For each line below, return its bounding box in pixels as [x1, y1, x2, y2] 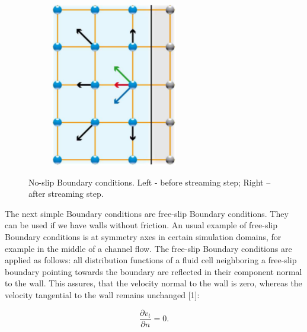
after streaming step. [28, 187, 104, 200]
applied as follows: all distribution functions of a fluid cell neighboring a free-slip [5, 254, 297, 266]
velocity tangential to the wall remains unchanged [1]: [5, 288, 200, 301]
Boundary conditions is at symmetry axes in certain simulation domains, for [5, 230, 282, 242]
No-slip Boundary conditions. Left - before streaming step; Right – [28, 175, 271, 188]
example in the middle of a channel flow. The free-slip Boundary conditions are [5, 242, 292, 254]
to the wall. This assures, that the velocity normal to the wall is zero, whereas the [5, 277, 302, 289]
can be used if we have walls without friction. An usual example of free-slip [5, 219, 278, 231]
